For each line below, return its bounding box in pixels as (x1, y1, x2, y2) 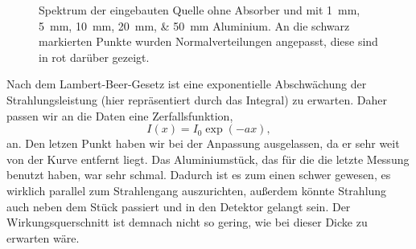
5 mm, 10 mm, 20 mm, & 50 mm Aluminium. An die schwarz (39, 17, 350, 34)
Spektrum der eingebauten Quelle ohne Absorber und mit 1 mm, (39, 2, 360, 18)
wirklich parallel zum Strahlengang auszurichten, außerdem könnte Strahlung (6, 182, 387, 198)
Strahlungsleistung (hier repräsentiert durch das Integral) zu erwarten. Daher (6, 91, 388, 108)
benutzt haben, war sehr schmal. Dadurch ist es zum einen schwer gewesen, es (6, 166, 391, 183)
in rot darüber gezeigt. (39, 48, 150, 65)
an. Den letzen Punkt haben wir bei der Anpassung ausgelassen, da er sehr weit (6, 135, 400, 152)
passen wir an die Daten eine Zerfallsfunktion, (6, 107, 233, 124)
